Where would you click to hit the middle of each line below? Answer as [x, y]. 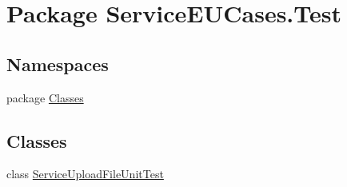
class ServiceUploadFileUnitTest [85, 174]
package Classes [45, 97]
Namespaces [58, 64]
